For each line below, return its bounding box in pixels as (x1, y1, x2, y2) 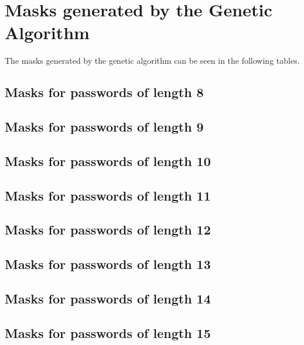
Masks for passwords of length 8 (5, 83, 204, 101)
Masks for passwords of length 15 (5, 323, 211, 341)
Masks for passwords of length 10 (5, 151, 211, 170)
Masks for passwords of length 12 (5, 220, 211, 239)
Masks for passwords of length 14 (5, 289, 211, 307)
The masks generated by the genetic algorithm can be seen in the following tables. (5, 54, 300, 67)
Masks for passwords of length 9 (5, 118, 204, 136)
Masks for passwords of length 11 (5, 186, 211, 204)
